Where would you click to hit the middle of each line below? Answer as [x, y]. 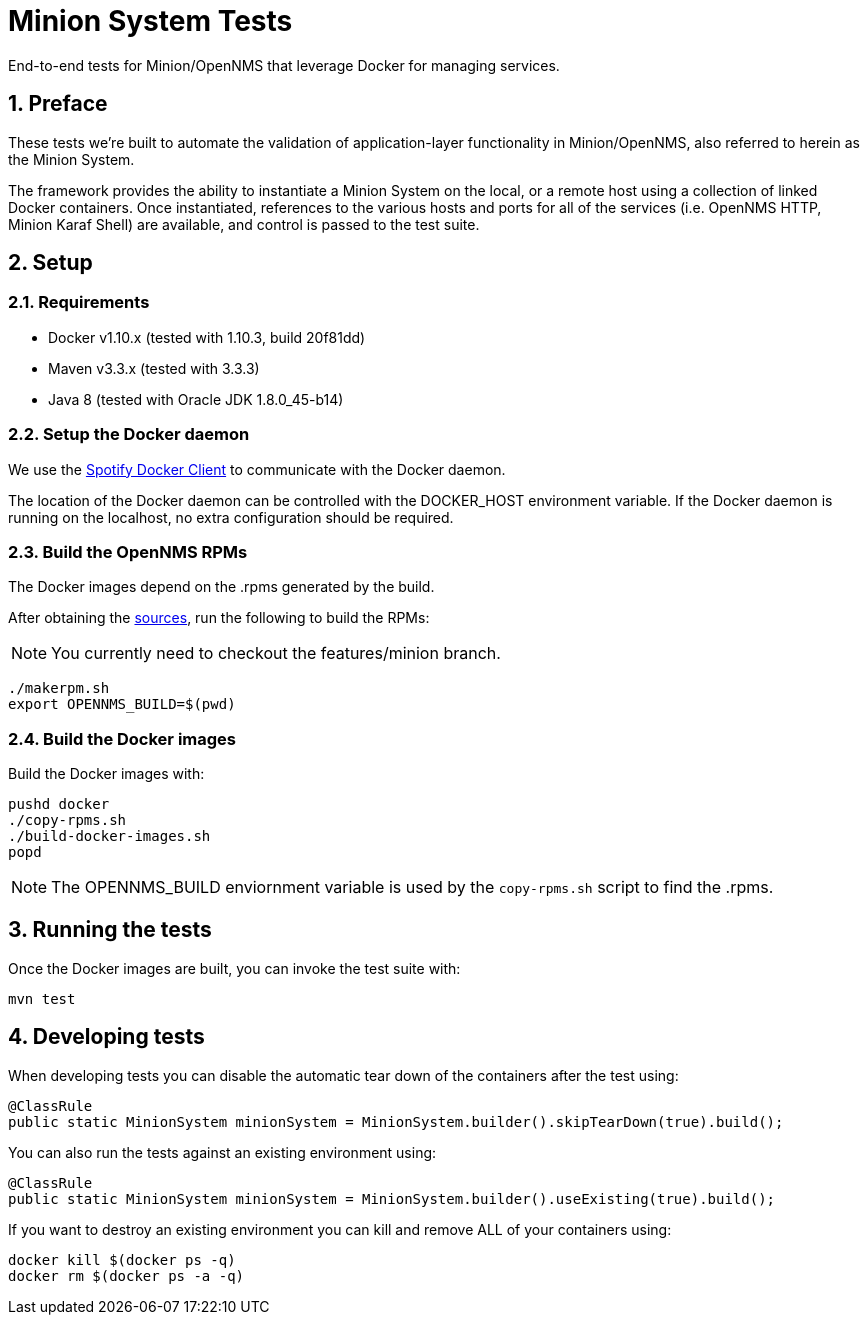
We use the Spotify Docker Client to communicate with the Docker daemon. [257, 469]
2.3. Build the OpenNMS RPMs [128, 551]
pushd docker [59, 804]
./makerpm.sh [59, 688]
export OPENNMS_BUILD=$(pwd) [122, 704]
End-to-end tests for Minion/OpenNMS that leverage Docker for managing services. [284, 65]
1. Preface [58, 104]
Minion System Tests [150, 21]
